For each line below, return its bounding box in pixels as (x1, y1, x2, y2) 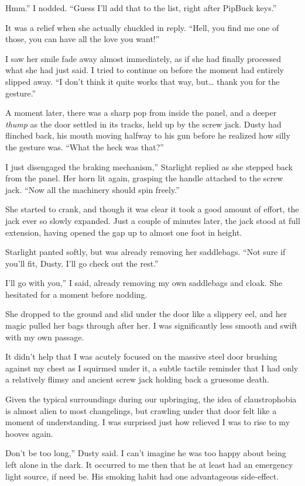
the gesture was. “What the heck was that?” (5, 140, 164, 153)
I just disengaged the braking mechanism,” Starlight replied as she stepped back (5, 160, 293, 173)
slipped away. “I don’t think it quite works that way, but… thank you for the (5, 75, 280, 87)
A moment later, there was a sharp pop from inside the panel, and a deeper (5, 106, 277, 119)
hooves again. (5, 427, 53, 439)
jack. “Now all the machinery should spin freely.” (5, 183, 180, 195)
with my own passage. (5, 330, 84, 343)
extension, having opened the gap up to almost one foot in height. (5, 226, 242, 238)
